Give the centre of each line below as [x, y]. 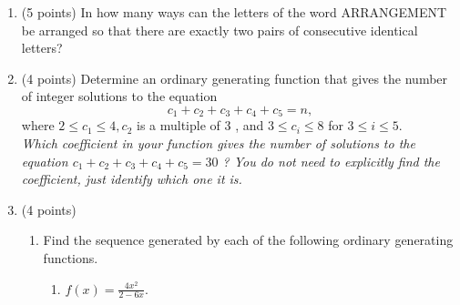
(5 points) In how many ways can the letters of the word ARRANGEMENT [234, 12]
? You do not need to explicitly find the [331, 161]
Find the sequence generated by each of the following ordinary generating [248, 240]
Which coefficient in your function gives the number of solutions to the [218, 143]
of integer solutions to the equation [119, 96]
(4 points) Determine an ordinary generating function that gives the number [235, 78]
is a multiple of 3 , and [200, 125]
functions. [71, 257]
